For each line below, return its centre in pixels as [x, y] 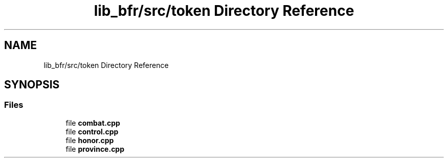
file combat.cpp [93, 123]
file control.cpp [92, 131]
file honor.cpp [90, 140]
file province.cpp [95, 149]
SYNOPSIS [32, 85]
